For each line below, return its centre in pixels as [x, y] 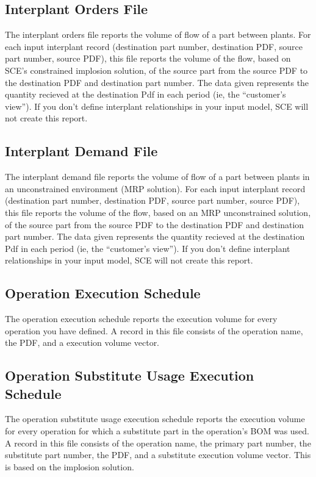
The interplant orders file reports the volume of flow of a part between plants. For [158, 34]
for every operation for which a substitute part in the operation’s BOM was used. [157, 431]
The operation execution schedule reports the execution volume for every [141, 319]
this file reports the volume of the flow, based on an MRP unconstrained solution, [158, 212]
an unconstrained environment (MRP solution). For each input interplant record [155, 188]
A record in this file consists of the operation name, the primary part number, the [158, 443]
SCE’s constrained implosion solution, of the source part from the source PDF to [156, 70]
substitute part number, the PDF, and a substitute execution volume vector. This [158, 455]
